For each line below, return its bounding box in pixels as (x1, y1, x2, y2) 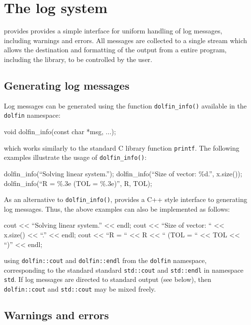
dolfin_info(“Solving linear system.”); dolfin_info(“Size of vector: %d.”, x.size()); (4, 168, 242, 178)
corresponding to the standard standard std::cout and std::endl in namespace (4, 264, 244, 275)
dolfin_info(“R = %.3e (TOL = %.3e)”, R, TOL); (4, 178, 152, 188)
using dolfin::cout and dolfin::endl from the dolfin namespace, (4, 255, 207, 265)
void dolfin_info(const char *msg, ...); (4, 126, 116, 137)
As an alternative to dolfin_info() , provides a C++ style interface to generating (4, 194, 247, 204)
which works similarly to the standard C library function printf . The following (4, 142, 239, 153)
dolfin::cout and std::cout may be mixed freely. (4, 284, 156, 294)
